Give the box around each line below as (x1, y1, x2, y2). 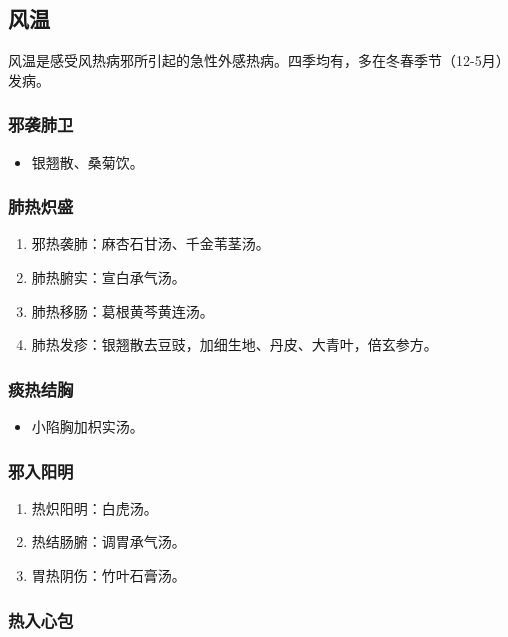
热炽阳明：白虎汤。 (31, 497, 158, 518)
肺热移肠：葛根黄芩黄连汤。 (31, 300, 214, 321)
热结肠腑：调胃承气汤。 (31, 531, 186, 552)
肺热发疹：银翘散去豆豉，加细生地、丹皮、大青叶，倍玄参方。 (31, 334, 438, 355)
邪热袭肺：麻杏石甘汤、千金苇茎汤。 (31, 233, 270, 254)
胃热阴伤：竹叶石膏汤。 (31, 565, 186, 586)
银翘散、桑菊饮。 (31, 151, 144, 172)
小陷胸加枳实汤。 (31, 416, 144, 437)
